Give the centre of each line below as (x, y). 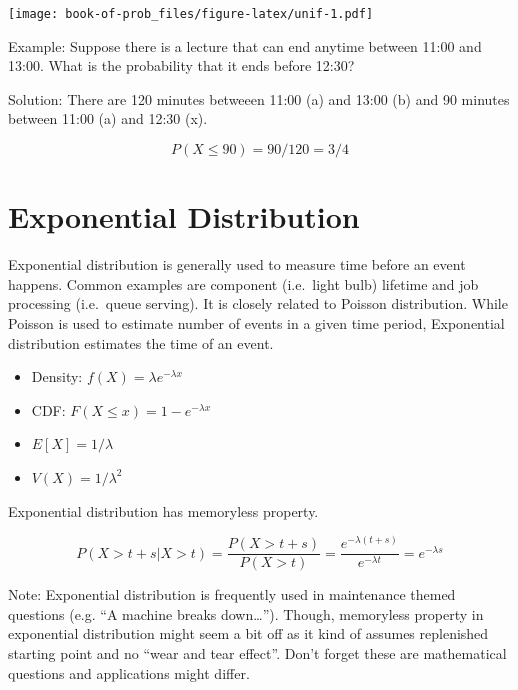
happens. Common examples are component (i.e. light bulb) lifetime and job (243, 283)
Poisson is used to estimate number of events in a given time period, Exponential (256, 322)
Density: (57, 376)
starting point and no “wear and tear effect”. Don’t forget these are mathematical (257, 652)
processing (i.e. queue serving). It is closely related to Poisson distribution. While (258, 303)
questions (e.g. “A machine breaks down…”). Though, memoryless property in (246, 613)
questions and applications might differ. (129, 672)
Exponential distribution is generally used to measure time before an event (237, 264)
